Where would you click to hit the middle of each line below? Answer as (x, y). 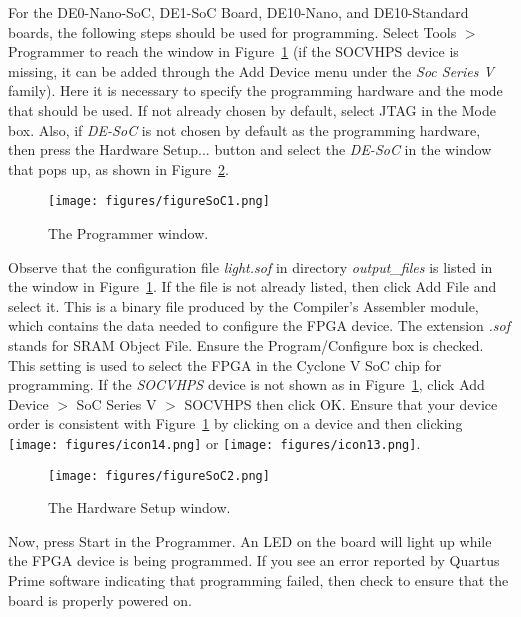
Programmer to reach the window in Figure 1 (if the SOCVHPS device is (233, 51)
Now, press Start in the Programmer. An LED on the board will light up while (250, 540)
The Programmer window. (128, 233)
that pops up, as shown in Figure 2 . (119, 168)
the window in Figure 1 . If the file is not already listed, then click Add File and (252, 286)
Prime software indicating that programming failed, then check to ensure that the (258, 580)
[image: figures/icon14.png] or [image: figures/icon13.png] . (214, 442)
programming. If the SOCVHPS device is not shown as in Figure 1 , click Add (246, 384)
